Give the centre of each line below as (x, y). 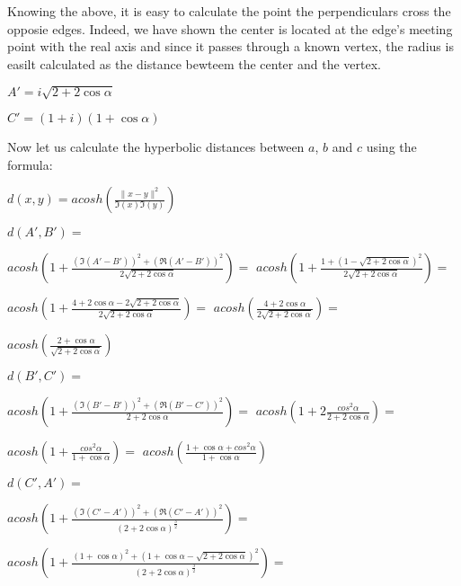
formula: (30, 164)
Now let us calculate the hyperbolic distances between (156, 146)
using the (391, 146)
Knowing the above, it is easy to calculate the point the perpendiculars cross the (229, 11)
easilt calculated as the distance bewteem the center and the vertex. (194, 63)
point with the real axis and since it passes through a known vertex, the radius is (230, 46)
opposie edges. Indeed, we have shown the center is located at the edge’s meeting (230, 28)
